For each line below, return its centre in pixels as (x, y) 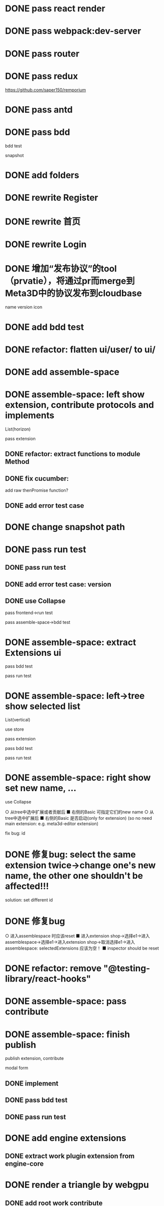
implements (30, 416)
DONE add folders (42, 175)
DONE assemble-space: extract (70, 642)
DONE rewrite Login (46, 245)
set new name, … (41, 788)
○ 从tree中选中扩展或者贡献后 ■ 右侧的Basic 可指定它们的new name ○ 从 (80, 812)
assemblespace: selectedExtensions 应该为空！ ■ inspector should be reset (82, 948)
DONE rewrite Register (52, 198)
